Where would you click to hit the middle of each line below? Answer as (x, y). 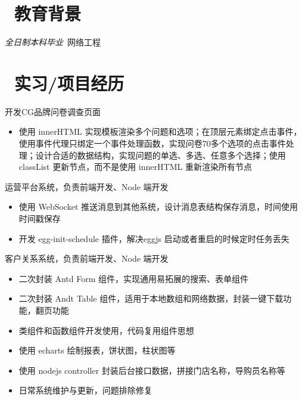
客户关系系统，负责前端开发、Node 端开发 (87, 258)
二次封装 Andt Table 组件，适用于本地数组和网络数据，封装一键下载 (151, 298)
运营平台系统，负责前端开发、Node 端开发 (87, 186)
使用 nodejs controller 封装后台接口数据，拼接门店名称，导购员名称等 (152, 370)
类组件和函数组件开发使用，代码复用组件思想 (106, 330)
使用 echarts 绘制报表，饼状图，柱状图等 (97, 350)
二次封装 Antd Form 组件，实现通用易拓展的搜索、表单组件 (134, 278)
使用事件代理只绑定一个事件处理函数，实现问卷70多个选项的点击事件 (152, 143)
